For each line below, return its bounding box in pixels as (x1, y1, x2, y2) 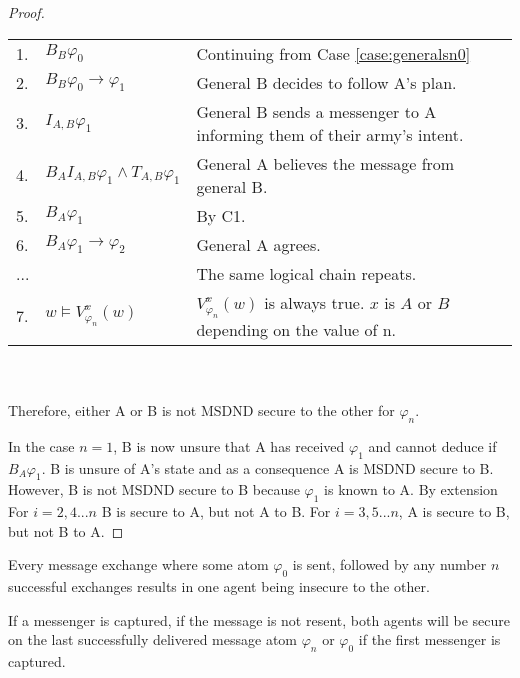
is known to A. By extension (324, 479, 498, 500)
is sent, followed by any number (292, 554, 487, 575)
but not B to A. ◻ (8, 520, 124, 541)
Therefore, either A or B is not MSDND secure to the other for (8, 399, 395, 420)
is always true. (264, 290, 365, 314)
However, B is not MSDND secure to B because (8, 479, 300, 500)
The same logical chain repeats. (196, 261, 417, 285)
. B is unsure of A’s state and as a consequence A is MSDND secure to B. (41, 457, 494, 478)
